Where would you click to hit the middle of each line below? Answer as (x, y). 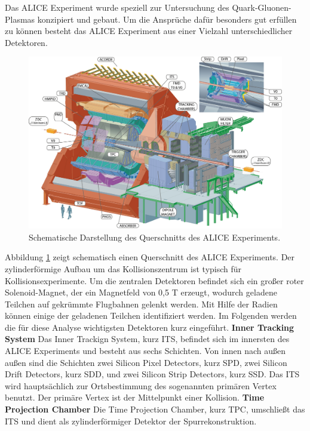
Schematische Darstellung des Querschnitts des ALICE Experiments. (155, 237)
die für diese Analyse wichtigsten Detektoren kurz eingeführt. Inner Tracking (150, 327)
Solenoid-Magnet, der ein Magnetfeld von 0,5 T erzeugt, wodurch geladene (141, 292)
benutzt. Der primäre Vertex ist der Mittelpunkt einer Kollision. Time (135, 397)
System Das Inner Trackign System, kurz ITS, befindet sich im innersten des (147, 339)
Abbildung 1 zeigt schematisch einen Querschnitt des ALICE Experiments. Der (150, 257)
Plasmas (20, 19)
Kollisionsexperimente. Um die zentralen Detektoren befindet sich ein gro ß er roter (154, 280)
